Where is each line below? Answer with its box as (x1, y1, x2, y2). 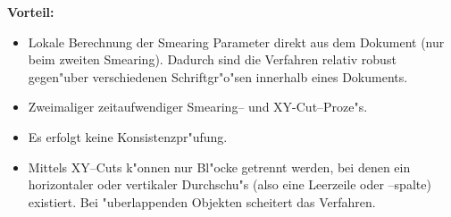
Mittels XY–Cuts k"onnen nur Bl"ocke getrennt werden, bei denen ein (28, 157, 411, 176)
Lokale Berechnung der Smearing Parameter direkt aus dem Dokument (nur (28, 32, 445, 51)
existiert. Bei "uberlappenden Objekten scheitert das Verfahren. (28, 192, 376, 211)
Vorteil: (7, 3, 54, 21)
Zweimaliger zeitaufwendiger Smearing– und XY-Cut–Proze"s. (28, 97, 368, 116)
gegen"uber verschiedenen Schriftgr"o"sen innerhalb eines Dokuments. (28, 67, 408, 86)
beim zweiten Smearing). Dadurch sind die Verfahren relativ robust (28, 50, 397, 69)
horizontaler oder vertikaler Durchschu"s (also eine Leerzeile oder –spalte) (28, 175, 431, 194)
